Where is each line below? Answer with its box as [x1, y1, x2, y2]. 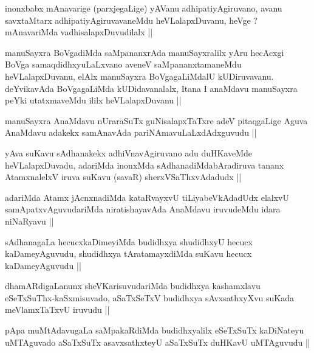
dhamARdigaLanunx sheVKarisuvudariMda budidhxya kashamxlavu [5, 279, 261, 292]
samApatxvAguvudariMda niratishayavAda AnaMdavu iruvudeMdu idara [5, 203, 281, 215]
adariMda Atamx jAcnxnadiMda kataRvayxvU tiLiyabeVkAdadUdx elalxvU [5, 190, 289, 203]
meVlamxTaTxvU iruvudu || [5, 303, 110, 316]
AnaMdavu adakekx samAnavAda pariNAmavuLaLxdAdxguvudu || [5, 126, 257, 139]
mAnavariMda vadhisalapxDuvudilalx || [5, 26, 153, 38]
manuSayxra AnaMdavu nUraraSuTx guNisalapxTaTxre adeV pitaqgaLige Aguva [5, 114, 308, 127]
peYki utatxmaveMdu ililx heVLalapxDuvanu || [5, 94, 182, 107]
